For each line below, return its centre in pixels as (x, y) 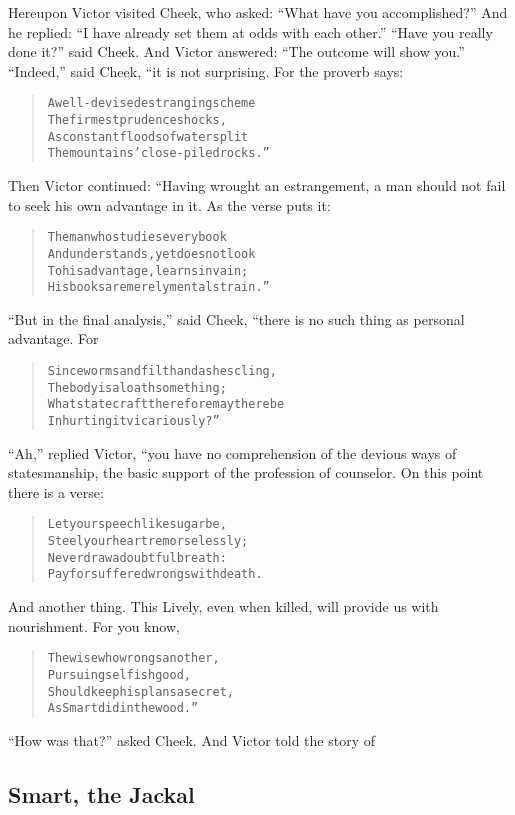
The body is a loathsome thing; (137, 387)
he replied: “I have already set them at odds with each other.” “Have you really (250, 31)
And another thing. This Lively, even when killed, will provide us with (223, 606)
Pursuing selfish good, (119, 674)
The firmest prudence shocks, (137, 120)
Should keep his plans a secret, (140, 691)
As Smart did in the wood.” (123, 708)
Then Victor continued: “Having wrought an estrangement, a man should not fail (257, 185)
